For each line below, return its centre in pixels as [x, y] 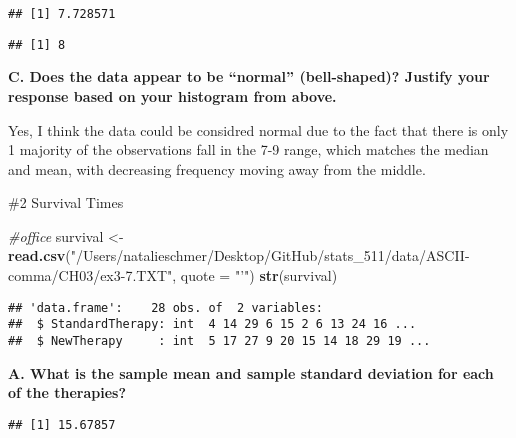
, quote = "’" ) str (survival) [255, 275]
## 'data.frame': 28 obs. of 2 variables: [165, 307]
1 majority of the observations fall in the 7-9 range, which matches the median [248, 149]
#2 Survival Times [66, 202]
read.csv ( [39, 255]
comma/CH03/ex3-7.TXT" [90, 275]
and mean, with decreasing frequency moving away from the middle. [217, 168]
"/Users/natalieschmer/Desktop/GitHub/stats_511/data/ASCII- [270, 255]
